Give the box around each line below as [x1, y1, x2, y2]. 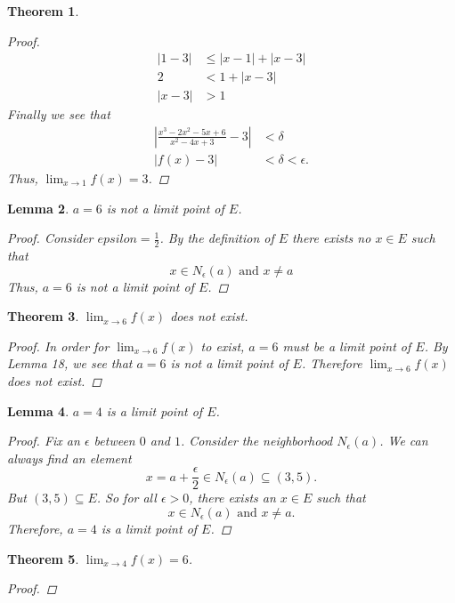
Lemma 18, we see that [7, 354, 133, 373]
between [93, 431, 135, 450]
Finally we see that [7, 105, 110, 124]
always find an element [7, 448, 132, 467]
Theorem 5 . [7, 549, 79, 567]
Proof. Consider [7, 229, 93, 247]
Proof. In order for [7, 336, 110, 355]
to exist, [200, 336, 245, 355]
